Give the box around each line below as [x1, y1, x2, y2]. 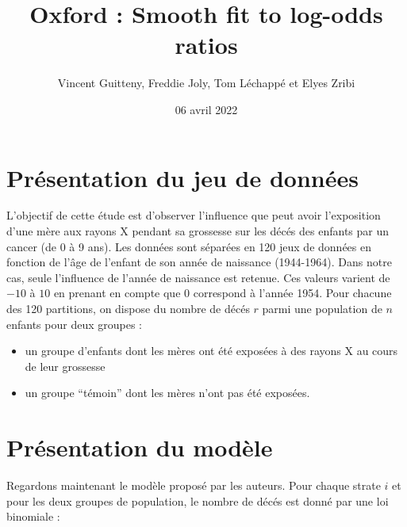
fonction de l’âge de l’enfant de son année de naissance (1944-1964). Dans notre [6, 254, 392, 270]
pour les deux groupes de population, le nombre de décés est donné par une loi [6, 492, 389, 509]
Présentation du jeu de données [6, 161, 359, 193]
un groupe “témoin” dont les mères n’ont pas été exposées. [25, 384, 310, 401]
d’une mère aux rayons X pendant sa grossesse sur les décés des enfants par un [6, 223, 390, 239]
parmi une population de [262, 300, 382, 316]
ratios [175, 29, 238, 61]
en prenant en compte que [53, 285, 181, 301]
